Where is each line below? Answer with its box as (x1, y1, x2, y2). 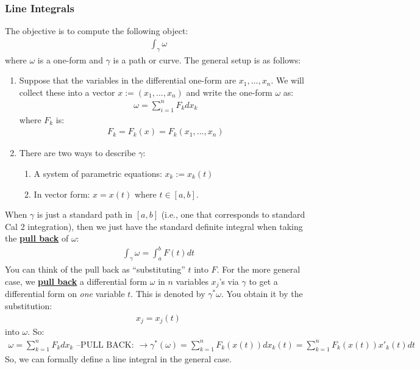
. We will (271, 74, 304, 87)
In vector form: (34, 187, 90, 200)
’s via (219, 274, 239, 287)
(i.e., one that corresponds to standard (161, 208, 305, 221)
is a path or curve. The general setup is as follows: (113, 53, 301, 66)
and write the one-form (186, 85, 272, 98)
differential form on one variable (5, 287, 125, 300)
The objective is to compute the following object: (5, 24, 188, 37)
